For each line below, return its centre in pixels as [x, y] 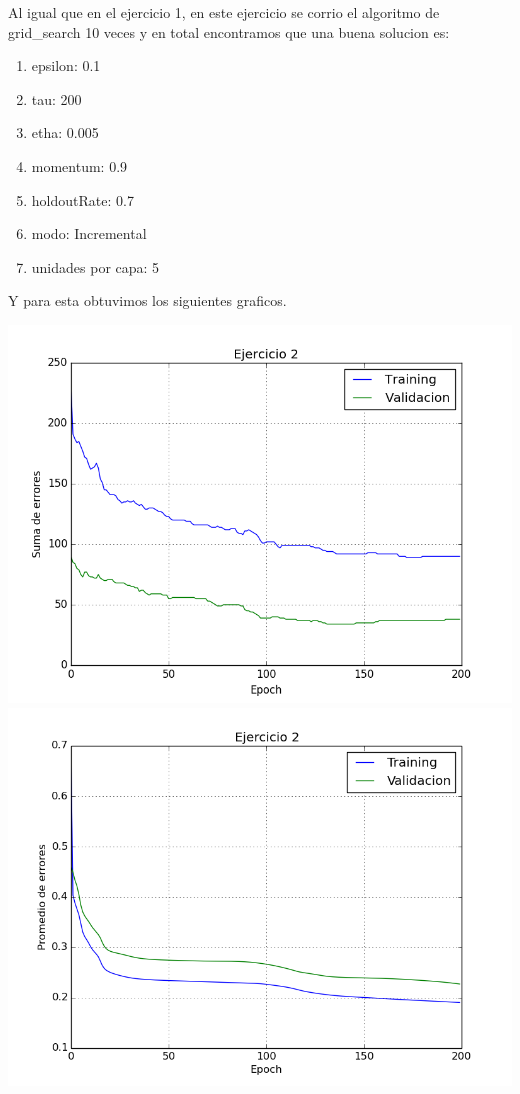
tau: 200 [56, 98]
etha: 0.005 [65, 132]
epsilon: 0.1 [66, 65]
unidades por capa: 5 [95, 266]
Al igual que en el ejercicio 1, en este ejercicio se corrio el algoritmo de [224, 12]
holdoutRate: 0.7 [82, 199]
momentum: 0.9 [79, 165]
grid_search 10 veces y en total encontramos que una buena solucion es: [229, 31]
